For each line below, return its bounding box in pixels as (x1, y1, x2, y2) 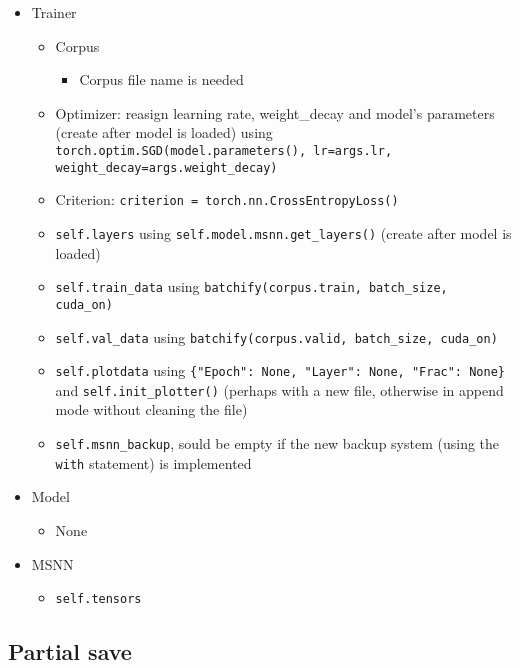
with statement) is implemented (55, 452, 252, 473)
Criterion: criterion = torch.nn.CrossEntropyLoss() (55, 189, 399, 210)
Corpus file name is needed (79, 69, 244, 90)
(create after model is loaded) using (55, 122, 273, 143)
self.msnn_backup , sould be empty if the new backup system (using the (55, 433, 500, 454)
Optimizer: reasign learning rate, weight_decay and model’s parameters (55, 102, 495, 123)
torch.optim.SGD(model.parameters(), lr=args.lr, (55, 143, 393, 158)
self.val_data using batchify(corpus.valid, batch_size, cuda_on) (55, 326, 498, 347)
